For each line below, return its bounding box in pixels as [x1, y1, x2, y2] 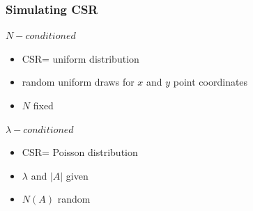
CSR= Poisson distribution [22, 145, 138, 159]
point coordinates [173, 75, 248, 89]
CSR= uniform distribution [22, 51, 139, 65]
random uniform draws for [22, 75, 135, 89]
